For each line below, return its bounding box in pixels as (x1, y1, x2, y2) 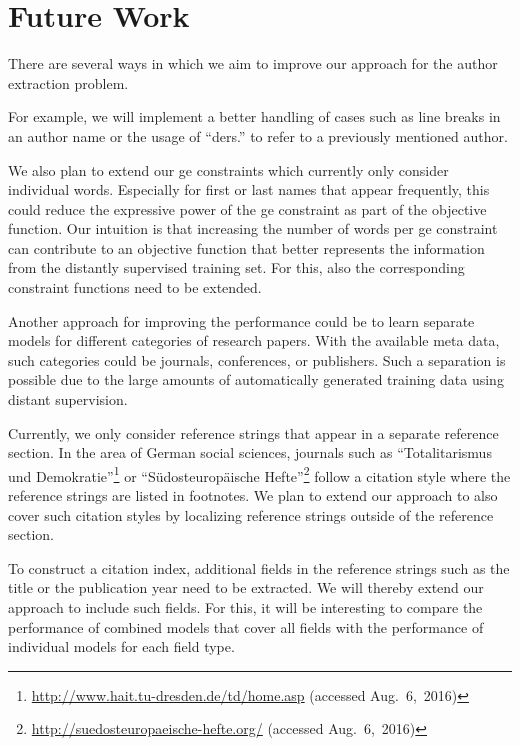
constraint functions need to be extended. (8, 277, 262, 298)
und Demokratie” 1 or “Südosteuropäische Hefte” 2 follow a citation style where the (8, 462, 511, 486)
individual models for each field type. (8, 636, 235, 657)
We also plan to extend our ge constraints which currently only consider (8, 159, 449, 180)
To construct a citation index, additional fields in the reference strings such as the (8, 557, 510, 578)
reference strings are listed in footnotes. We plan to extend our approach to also (8, 485, 498, 506)
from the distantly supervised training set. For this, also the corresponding (8, 257, 465, 278)
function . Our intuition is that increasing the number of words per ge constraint (8, 218, 498, 239)
